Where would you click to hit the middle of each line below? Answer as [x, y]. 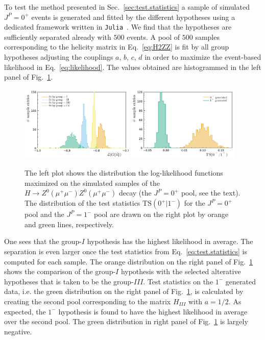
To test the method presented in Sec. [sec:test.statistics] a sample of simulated [127, 7]
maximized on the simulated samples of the [92, 183]
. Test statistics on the [178, 281]
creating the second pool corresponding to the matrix [88, 301]
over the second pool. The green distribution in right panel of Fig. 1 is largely [126, 321]
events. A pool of [153, 37]
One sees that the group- [43, 241]
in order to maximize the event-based [203, 57]
